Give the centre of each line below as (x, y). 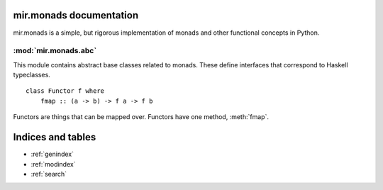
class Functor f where (65, 91)
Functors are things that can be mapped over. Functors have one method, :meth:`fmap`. (141, 117)
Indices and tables (55, 137)
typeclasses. (32, 75)
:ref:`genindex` (52, 154)
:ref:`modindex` (53, 164)
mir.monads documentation (76, 15)
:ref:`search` (49, 174)
